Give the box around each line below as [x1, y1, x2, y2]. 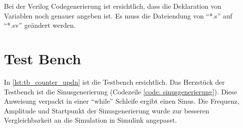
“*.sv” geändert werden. [4, 20, 76, 30]
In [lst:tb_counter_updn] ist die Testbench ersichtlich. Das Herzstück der [4, 76, 225, 87]
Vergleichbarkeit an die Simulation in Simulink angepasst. [4, 115, 177, 125]
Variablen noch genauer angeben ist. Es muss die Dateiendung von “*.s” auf [4, 10, 232, 20]
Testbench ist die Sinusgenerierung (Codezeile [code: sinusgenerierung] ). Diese [4, 86, 238, 96]
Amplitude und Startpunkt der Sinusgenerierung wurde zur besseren [4, 105, 210, 115]
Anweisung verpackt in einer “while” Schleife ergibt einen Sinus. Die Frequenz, [4, 96, 240, 106]
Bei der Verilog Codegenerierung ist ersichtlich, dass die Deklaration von [4, 1, 221, 11]
